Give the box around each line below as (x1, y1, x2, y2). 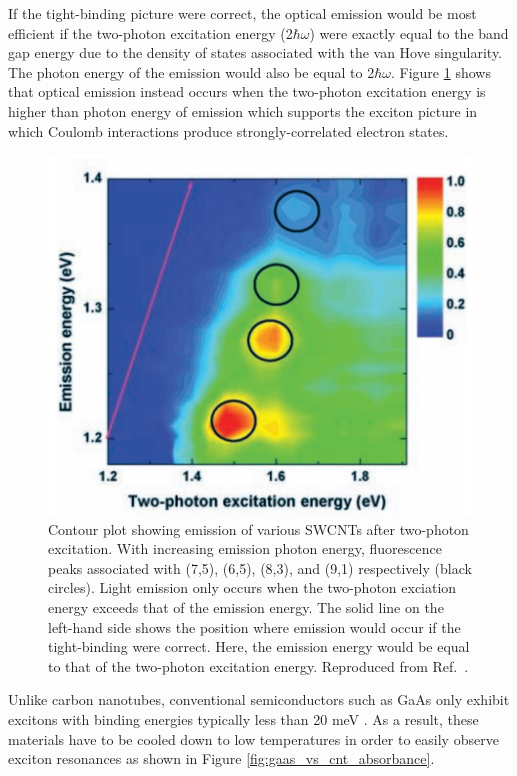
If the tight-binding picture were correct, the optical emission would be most (8, 3, 477, 23)
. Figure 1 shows (391, 61, 491, 82)
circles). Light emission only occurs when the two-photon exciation (48, 577, 457, 598)
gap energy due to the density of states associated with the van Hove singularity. (8, 42, 503, 63)
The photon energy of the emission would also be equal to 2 (8, 61, 375, 82)
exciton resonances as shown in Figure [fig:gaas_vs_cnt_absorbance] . (8, 748, 435, 769)
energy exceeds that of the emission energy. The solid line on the (48, 597, 444, 618)
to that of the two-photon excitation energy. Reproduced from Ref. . (48, 655, 469, 676)
